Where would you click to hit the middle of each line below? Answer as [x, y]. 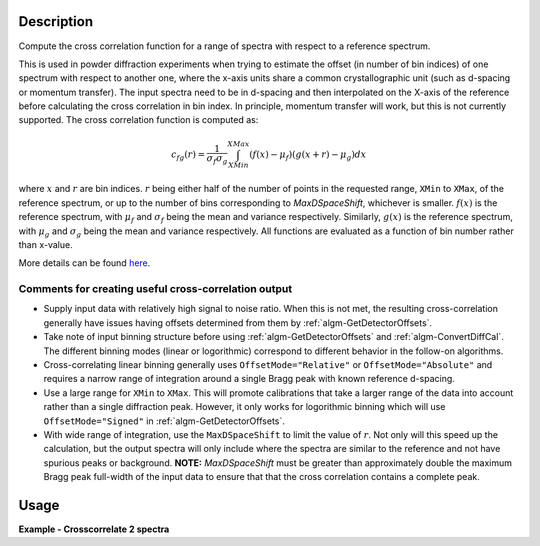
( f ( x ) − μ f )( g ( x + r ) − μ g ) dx [307, 155]
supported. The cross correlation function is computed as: [138, 120]
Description [56, 21]
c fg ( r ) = [188, 155]
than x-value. [46, 244]
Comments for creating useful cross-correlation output [155, 289]
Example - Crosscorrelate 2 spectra [94, 529]
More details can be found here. [84, 263]
